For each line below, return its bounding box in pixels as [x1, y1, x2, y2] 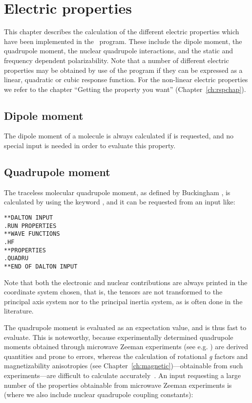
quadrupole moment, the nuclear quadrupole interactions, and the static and [4, 45, 233, 56]
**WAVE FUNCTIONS [4, 230, 60, 238]
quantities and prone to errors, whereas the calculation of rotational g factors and [4, 351, 248, 361]
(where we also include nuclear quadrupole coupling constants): [4, 389, 193, 400]
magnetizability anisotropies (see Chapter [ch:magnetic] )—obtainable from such [4, 360, 243, 371]
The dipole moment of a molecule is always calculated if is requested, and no [4, 131, 234, 141]
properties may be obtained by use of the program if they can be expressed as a [4, 65, 243, 75]
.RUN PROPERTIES [4, 222, 57, 229]
